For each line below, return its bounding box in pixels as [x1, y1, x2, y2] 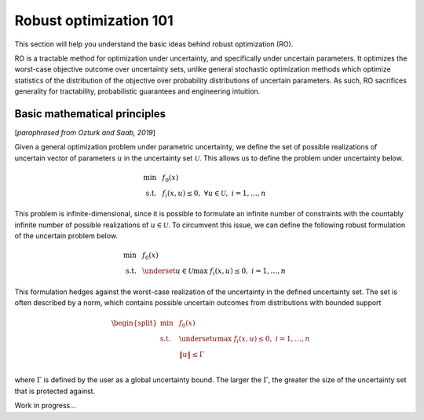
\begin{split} [111, 319, 158, 328]
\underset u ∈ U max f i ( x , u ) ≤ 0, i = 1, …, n [142, 267, 287, 277]
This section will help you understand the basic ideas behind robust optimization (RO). [14, 39, 294, 49]
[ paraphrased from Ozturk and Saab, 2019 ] [14, 128, 156, 138]
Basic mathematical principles [14, 107, 166, 120]
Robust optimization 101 [14, 12, 174, 29]
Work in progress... [14, 401, 76, 411]
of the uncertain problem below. [14, 231, 118, 241]
